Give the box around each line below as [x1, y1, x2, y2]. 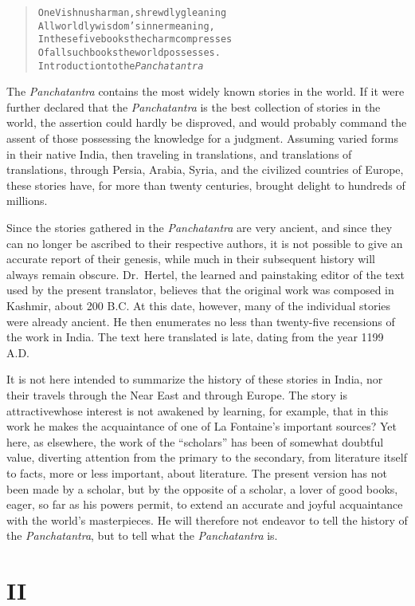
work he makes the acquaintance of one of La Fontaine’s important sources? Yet [6, 418, 397, 435]
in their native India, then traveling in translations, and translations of [6, 145, 352, 162]
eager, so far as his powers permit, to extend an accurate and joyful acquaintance [6, 496, 403, 513]
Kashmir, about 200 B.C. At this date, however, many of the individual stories [6, 297, 391, 313]
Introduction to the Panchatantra [37, 60, 204, 72]
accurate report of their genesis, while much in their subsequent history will [6, 250, 376, 267]
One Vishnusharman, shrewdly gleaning [37, 7, 227, 18]
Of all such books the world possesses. [37, 46, 221, 58]
